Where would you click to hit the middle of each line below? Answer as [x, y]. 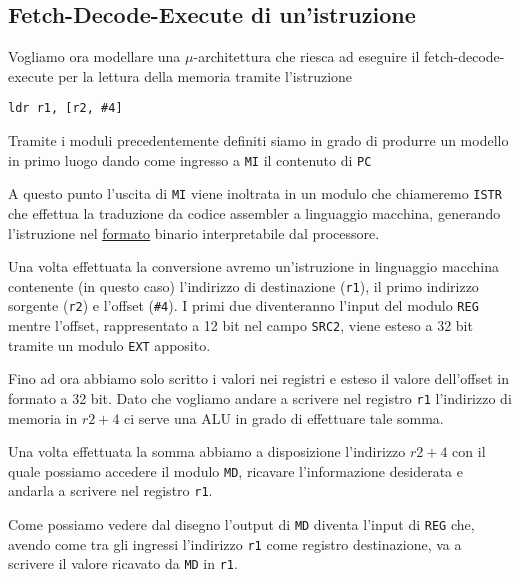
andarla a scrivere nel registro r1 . [110, 490]
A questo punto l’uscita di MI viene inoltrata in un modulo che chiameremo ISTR [255, 193]
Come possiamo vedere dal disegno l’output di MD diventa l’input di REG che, [241, 524]
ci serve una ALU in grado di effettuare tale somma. [284, 417]
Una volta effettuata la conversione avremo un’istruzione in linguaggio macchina [254, 266]
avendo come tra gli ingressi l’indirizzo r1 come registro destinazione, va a [235, 543]
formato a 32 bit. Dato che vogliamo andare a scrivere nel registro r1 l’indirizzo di [260, 397]
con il [469, 451]
